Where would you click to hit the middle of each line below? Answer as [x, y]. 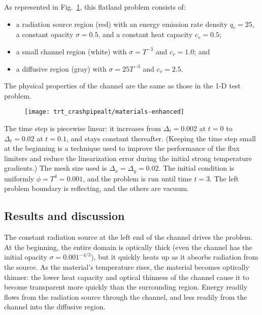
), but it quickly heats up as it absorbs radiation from [175, 257]
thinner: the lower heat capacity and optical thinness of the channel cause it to [127, 277]
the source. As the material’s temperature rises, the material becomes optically [127, 267]
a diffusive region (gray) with [61, 68]
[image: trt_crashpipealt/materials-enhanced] [104, 112]
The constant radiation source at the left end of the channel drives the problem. [128, 237]
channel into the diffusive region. [55, 307]
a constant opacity [45, 34]
